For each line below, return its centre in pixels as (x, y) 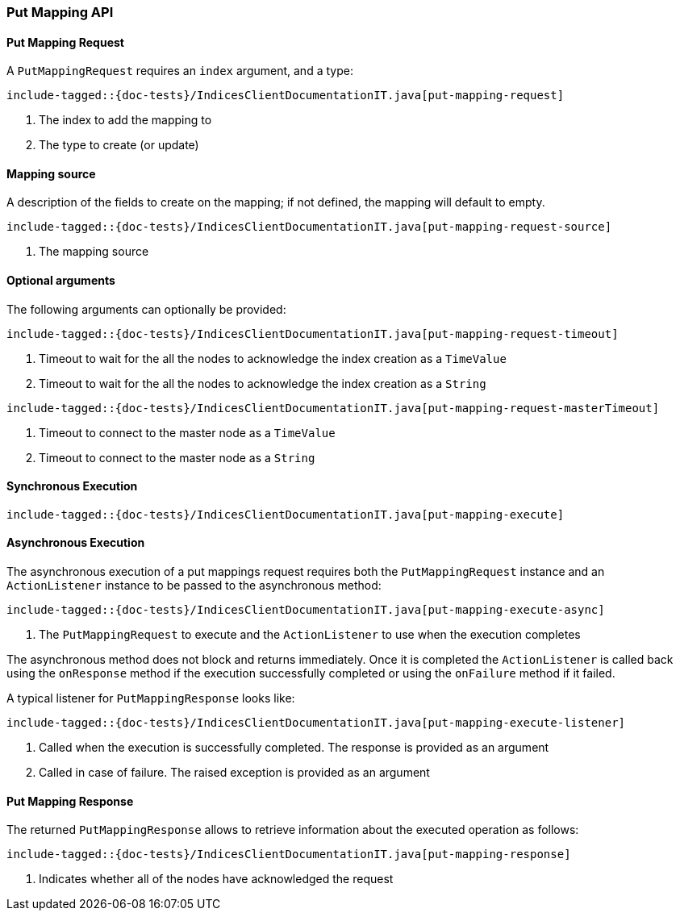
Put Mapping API (60, 12)
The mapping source (94, 252)
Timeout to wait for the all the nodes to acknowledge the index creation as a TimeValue (273, 358)
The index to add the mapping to (125, 120)
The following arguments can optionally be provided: (146, 309)
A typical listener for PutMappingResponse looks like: (151, 698)
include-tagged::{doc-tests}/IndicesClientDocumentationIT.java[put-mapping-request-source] (309, 227)
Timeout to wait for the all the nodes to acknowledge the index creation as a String (263, 383)
